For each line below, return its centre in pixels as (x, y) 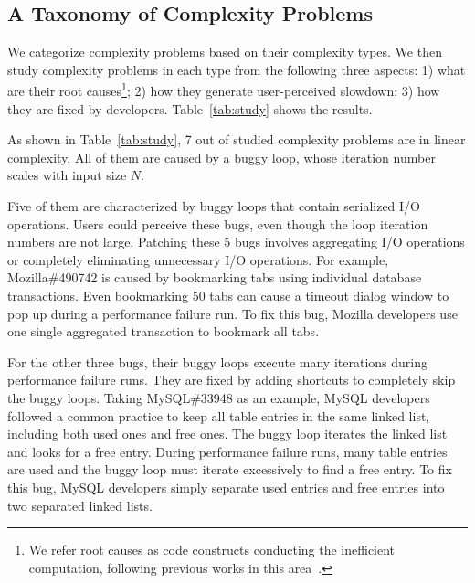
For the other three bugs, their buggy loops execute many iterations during (217, 361)
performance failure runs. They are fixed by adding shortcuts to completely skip (232, 380)
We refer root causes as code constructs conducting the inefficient (212, 550)
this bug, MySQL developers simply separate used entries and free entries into (226, 487)
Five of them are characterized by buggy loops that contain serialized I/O (214, 206)
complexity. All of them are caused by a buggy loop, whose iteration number (222, 157)
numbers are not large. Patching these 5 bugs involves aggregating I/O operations (236, 242)
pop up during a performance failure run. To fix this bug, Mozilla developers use (232, 313)
